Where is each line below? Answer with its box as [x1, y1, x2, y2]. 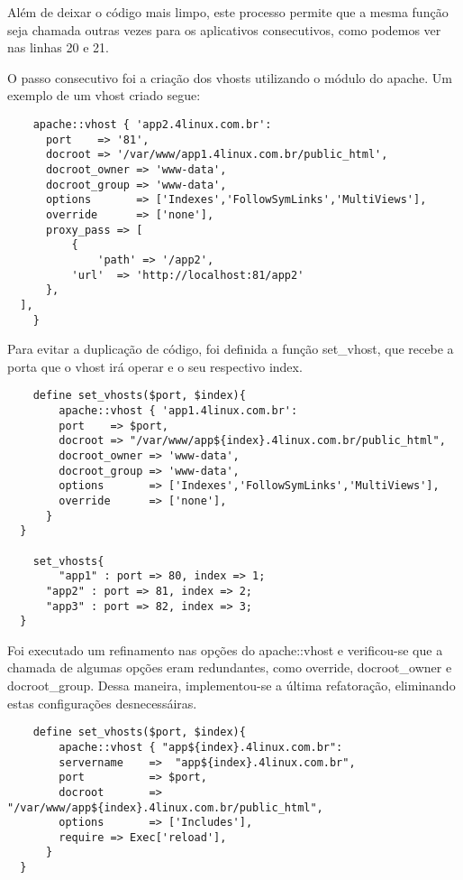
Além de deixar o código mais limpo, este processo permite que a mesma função [7, 3, 449, 21]
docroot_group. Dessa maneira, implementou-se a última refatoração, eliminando [7, 676, 456, 695]
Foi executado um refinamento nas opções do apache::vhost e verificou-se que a [7, 640, 443, 659]
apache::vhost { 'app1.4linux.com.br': [59, 404, 298, 417]
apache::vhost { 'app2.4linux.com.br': [32, 117, 272, 131]
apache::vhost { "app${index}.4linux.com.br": [59, 740, 343, 754]
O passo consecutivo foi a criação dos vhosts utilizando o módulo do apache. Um [7, 68, 452, 87]
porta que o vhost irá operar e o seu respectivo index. [7, 357, 303, 375]
